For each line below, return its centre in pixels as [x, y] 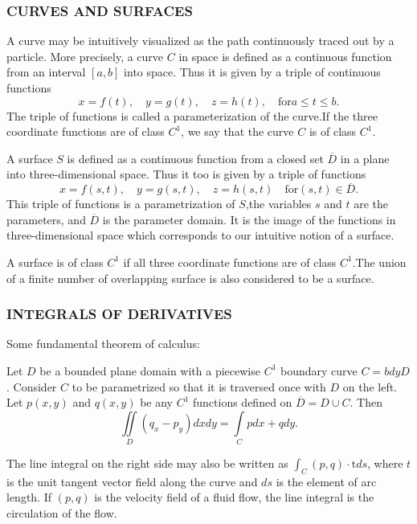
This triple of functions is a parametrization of [121, 204]
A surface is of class [55, 262]
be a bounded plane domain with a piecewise [150, 370]
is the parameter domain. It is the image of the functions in [249, 219]
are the [371, 204]
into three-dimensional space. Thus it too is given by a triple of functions [186, 174]
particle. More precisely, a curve [85, 56]
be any [156, 402]
